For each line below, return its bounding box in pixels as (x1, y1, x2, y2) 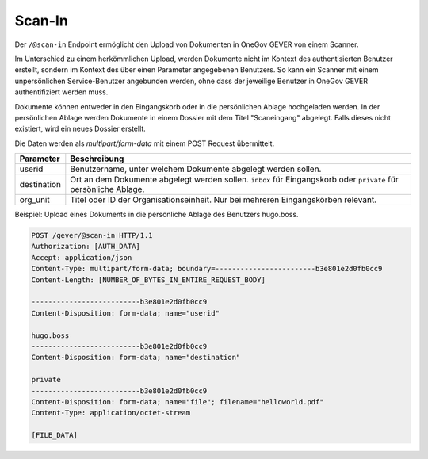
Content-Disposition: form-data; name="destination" (31, 353, 241, 362)
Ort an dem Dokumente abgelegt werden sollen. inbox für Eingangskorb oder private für (70, 174, 399, 186)
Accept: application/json (31, 253, 132, 262)
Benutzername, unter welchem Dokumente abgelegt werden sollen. (70, 163, 322, 174)
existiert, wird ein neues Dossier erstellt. (14, 124, 146, 134)
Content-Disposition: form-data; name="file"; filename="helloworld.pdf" (31, 397, 324, 406)
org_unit (19, 194, 51, 205)
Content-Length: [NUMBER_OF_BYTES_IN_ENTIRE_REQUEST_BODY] (31, 275, 266, 285)
